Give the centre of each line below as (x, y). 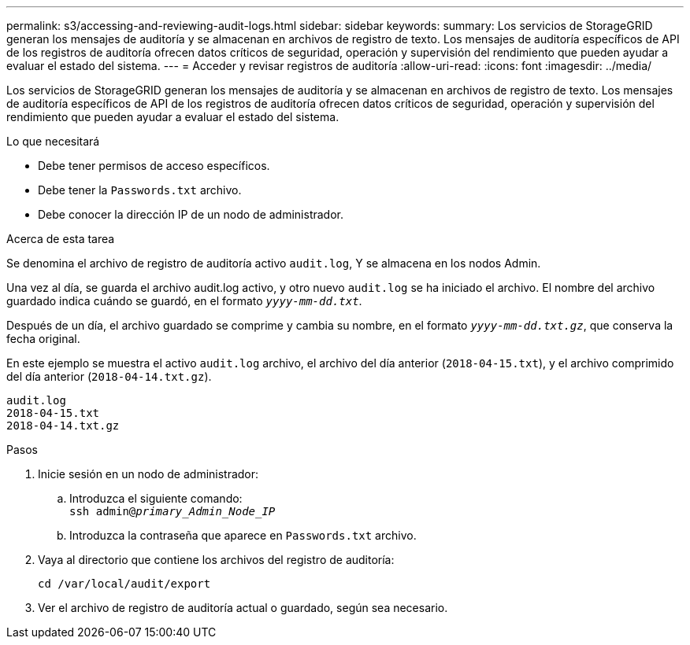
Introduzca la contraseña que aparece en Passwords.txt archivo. (243, 535)
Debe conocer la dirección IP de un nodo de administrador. (191, 214)
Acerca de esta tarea (61, 239)
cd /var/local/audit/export (124, 584)
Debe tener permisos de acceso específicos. (154, 166)
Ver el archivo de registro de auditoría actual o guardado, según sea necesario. (243, 608)
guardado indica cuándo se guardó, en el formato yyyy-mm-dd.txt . (184, 301)
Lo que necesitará (53, 141)
